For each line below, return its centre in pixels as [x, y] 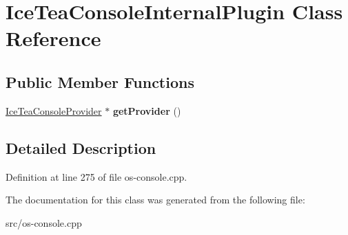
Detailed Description [81, 147]
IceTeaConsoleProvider [54, 110]
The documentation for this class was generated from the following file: [155, 200]
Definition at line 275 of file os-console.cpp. [96, 176]
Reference [53, 38]
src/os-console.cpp [44, 222]
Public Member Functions [100, 81]
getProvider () [147, 110]
